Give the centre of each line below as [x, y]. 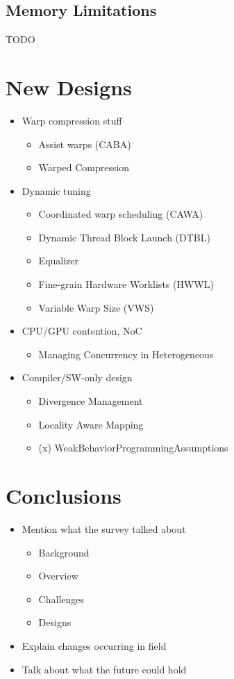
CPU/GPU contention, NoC [82, 331]
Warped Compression [84, 167]
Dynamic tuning [56, 190]
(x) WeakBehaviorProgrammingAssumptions [133, 448]
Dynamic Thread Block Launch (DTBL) [124, 237]
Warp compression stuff [72, 120]
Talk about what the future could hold [104, 669]
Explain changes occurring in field [94, 645]
